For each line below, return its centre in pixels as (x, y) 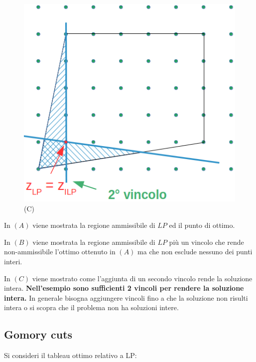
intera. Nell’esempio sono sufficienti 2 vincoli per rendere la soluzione (124, 288)
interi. (13, 261)
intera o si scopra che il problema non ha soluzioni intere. (91, 307)
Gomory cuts (38, 334)
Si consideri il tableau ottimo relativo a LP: (70, 355)
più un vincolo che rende (206, 242)
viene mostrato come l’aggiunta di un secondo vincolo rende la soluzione (142, 278)
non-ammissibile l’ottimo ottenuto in (60, 252)
